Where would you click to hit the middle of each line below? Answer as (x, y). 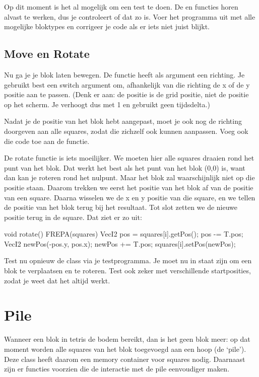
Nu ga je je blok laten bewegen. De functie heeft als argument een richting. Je (124, 74)
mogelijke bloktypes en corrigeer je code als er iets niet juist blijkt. (107, 26)
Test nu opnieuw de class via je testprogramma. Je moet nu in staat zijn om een (128, 260)
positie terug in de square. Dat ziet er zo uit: (73, 217)
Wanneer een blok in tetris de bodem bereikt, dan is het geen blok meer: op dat (127, 339)
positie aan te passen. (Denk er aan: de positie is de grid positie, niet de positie (126, 94)
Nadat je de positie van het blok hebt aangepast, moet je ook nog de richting (123, 121)
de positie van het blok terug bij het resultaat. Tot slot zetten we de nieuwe (121, 207)
